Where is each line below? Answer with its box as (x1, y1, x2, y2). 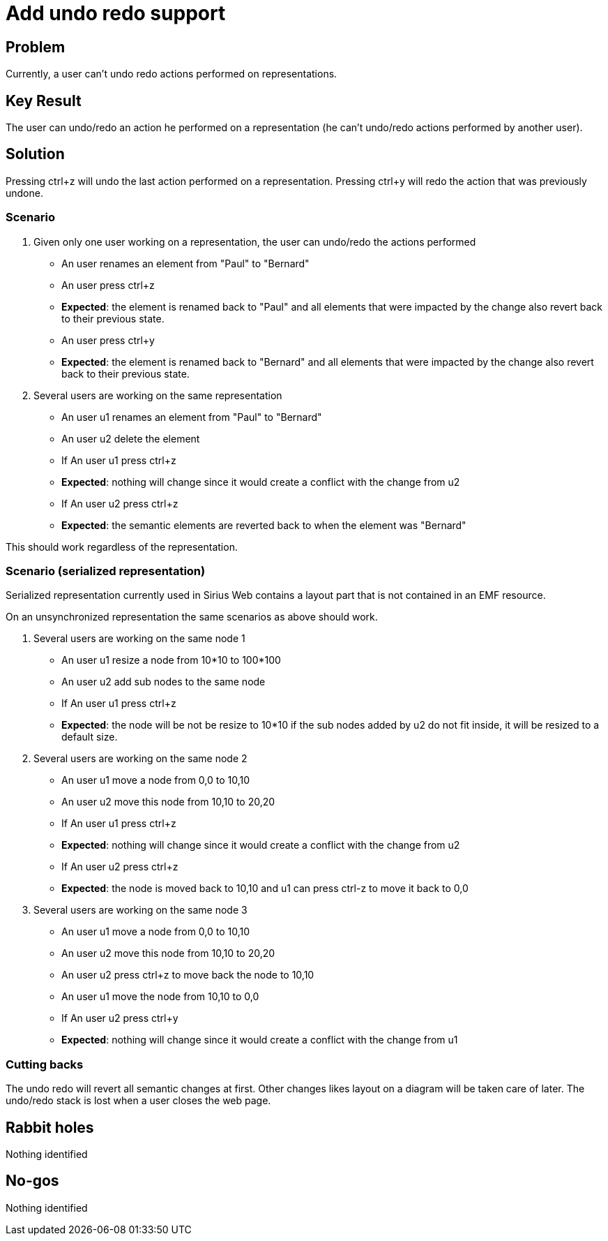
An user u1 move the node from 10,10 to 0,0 (61, 990, 259, 1003)
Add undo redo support (6, 1, 226, 25)
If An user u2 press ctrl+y (61, 1012, 178, 1025)
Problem (6, 38, 66, 56)
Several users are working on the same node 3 (33, 904, 248, 916)
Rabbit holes (6, 1118, 94, 1136)
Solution (6, 145, 65, 163)
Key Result (6, 91, 82, 110)
